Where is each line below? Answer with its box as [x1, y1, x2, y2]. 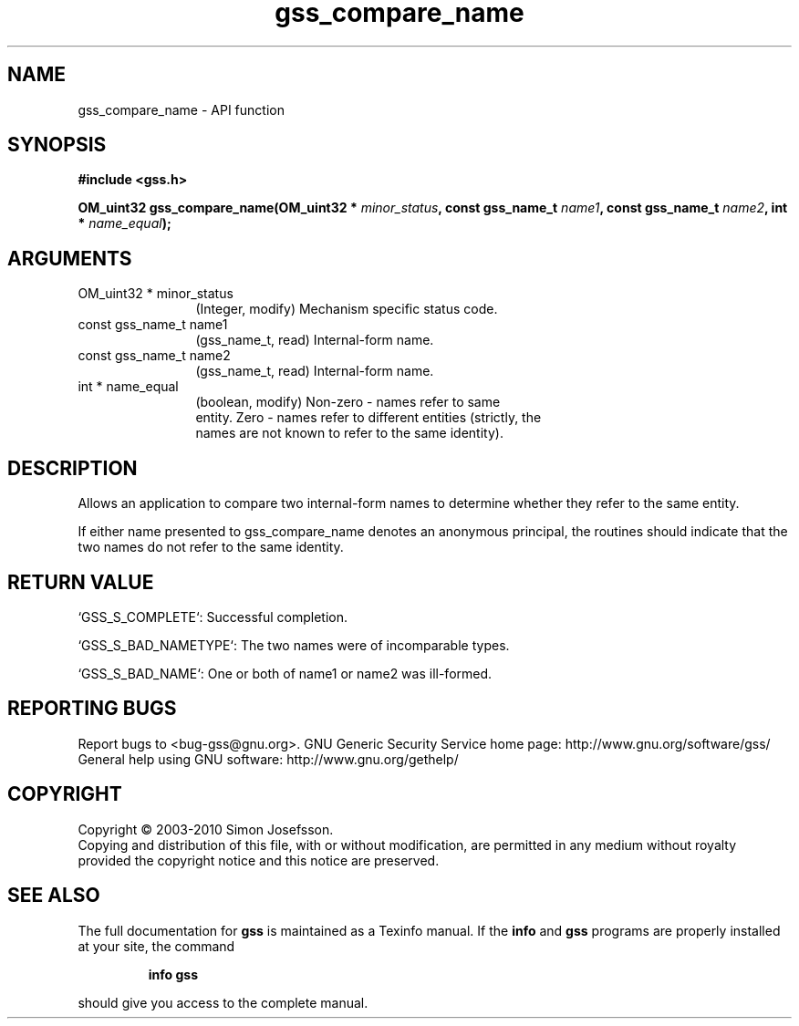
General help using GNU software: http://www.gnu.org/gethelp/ [78, 751, 459, 767]
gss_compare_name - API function [78, 101, 285, 118]
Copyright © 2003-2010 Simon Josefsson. [78, 821, 334, 837]
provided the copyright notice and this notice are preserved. [78, 852, 440, 868]
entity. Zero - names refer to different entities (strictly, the [195, 409, 542, 426]
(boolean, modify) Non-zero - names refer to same [195, 394, 501, 410]
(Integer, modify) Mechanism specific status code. [195, 301, 498, 317]
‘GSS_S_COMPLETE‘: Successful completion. [78, 608, 348, 625]
